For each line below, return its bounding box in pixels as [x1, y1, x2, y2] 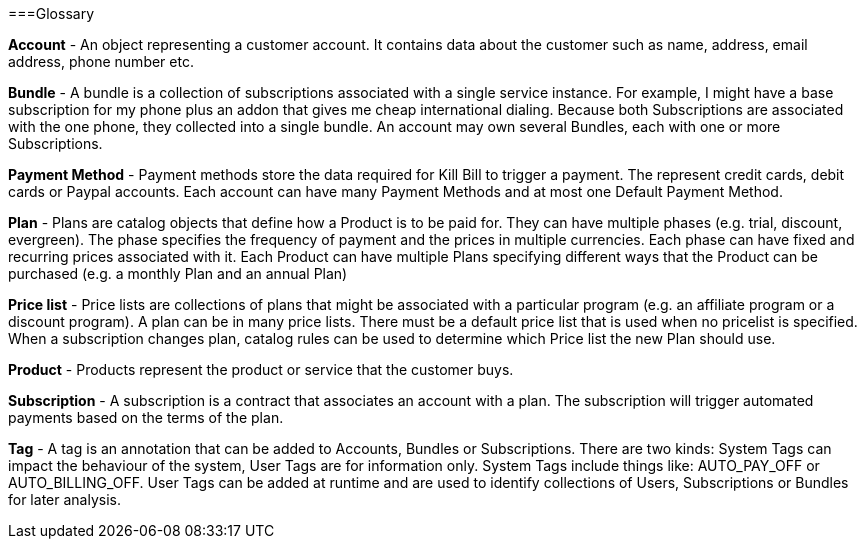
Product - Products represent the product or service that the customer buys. [8, 361, 514, 378]
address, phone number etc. [8, 53, 194, 70]
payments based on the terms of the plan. [8, 409, 284, 426]
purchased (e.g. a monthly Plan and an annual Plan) [8, 265, 348, 282]
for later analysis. [8, 491, 121, 508]
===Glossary [8, 5, 95, 22]
